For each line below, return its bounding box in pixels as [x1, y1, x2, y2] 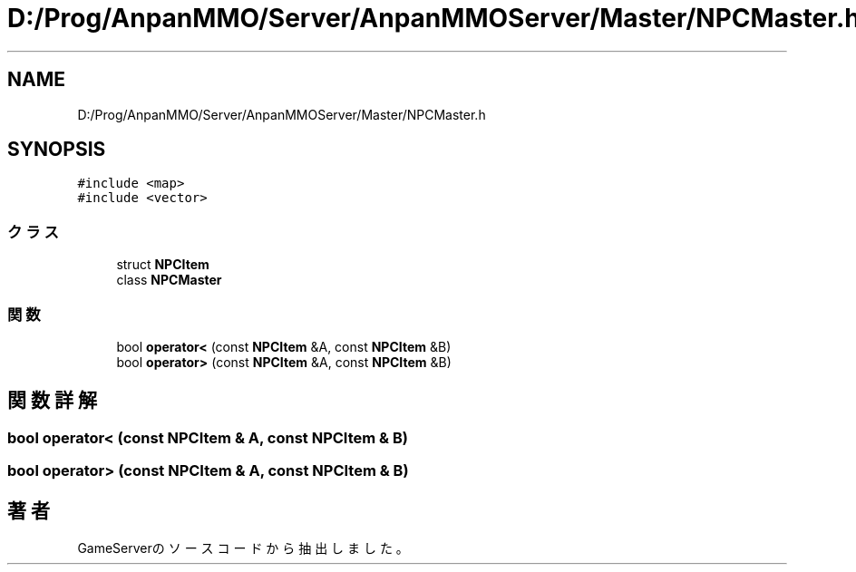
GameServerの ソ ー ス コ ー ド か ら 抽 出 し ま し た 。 [77, 540, 409, 556]
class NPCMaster [116, 272, 222, 288]
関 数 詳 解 [7, 389, 97, 412]
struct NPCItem [116, 257, 209, 273]
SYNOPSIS [7, 138, 106, 161]
